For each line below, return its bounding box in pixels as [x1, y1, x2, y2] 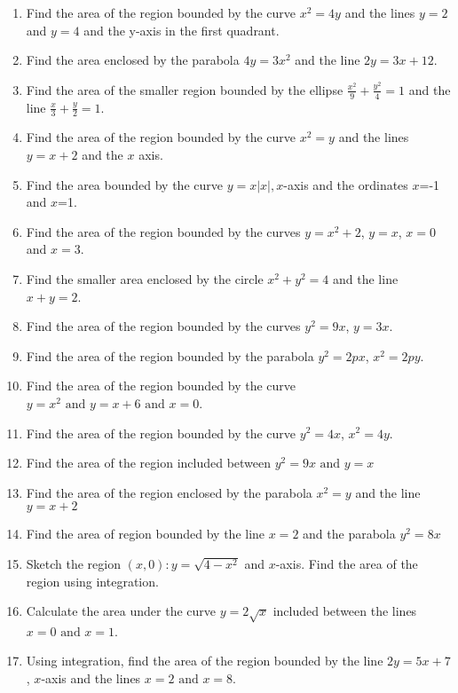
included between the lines [272, 602, 417, 620]
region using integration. [26, 571, 159, 590]
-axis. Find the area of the [275, 554, 418, 572]
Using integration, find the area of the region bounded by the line [26, 651, 383, 670]
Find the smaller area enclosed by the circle [26, 270, 264, 287]
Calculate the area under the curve [26, 602, 217, 620]
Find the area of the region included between [26, 453, 272, 472]
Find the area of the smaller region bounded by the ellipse [26, 80, 343, 98]
